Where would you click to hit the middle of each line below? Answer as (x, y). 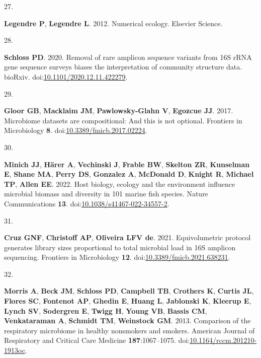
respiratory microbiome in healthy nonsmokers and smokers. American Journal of (129, 330)
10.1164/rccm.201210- (223, 340)
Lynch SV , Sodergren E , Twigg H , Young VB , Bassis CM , (106, 310)
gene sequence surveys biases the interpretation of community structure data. (123, 67)
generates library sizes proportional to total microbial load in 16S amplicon (120, 247)
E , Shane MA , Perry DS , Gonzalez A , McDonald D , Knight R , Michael (129, 174)
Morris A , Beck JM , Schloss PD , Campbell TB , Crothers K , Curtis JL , (129, 291)
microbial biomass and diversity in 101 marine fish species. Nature (106, 194)
